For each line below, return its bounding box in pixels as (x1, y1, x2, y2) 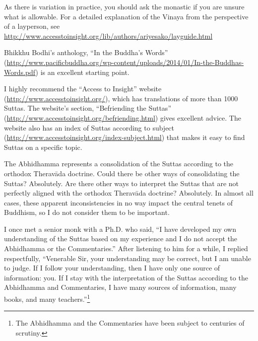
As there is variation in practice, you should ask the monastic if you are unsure (4, 1, 245, 11)
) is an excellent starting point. (35, 67, 129, 77)
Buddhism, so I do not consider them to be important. (4, 207, 170, 217)
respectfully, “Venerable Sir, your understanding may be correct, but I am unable (4, 253, 251, 263)
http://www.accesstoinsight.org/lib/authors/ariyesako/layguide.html (4, 30, 213, 41)
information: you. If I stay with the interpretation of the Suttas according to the (4, 272, 248, 282)
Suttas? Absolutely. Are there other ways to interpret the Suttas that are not (4, 178, 239, 188)
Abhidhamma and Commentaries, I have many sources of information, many (4, 282, 237, 292)
